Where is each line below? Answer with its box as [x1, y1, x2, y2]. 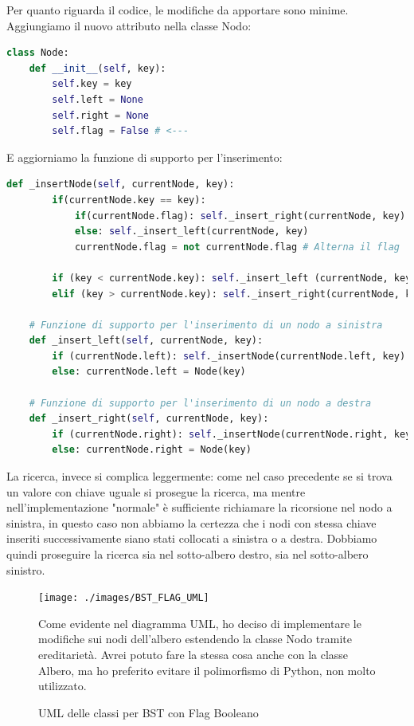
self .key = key [52, 78, 132, 90]
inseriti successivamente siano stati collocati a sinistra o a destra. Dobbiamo [6, 530, 377, 547]
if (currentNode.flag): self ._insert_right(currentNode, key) [74, 210, 406, 222]
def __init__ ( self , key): [29, 62, 166, 74]
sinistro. [6, 561, 45, 578]
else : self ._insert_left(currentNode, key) [74, 226, 309, 237]
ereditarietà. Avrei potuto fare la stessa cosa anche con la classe [38, 646, 349, 663]
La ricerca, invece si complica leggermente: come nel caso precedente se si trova [6, 468, 393, 485]
